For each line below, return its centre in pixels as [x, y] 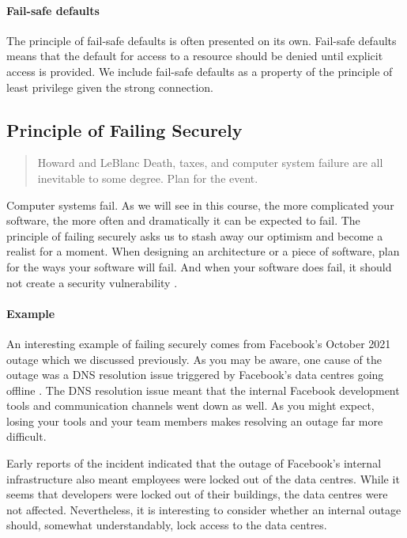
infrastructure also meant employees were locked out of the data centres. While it [203, 478]
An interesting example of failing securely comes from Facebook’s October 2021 [199, 343]
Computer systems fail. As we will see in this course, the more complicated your [200, 205]
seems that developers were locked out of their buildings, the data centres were [197, 494]
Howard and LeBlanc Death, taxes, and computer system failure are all [210, 163]
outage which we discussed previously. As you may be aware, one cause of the [194, 359]
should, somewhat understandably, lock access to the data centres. [167, 525]
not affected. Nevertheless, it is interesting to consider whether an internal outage [204, 509]
